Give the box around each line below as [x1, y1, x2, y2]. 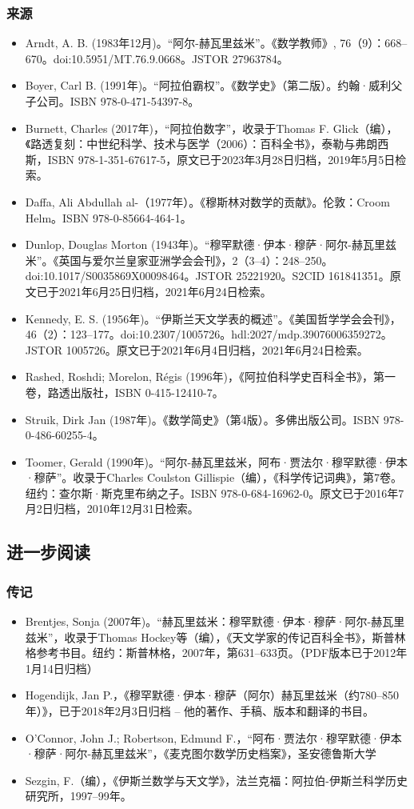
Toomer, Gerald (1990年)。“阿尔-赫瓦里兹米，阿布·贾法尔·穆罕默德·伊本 [25, 453, 408, 470]
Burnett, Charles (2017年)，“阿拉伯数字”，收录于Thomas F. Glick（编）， [25, 119, 398, 136]
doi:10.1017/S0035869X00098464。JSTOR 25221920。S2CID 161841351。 [25, 267, 390, 284]
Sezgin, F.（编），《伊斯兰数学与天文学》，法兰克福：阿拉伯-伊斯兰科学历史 [25, 771, 408, 788]
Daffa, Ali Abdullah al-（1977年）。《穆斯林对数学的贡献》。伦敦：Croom [25, 193, 390, 210]
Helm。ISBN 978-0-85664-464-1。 [25, 209, 192, 226]
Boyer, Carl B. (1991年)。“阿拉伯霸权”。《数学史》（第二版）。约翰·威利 [25, 77, 392, 94]
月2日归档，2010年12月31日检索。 [25, 500, 199, 517]
